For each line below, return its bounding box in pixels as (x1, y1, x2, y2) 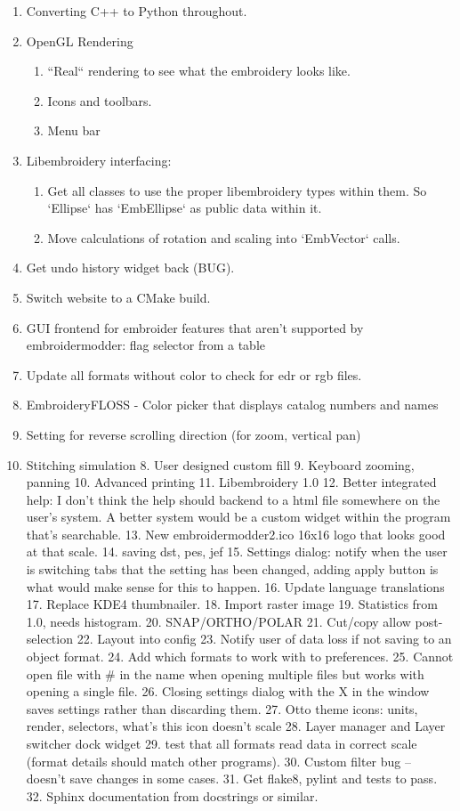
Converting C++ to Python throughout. (26, 2, 247, 20)
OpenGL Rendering (26, 31, 133, 50)
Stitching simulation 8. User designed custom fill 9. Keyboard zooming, (26, 455, 415, 474)
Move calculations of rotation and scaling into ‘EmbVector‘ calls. (47, 228, 400, 247)
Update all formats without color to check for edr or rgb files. (26, 365, 362, 384)
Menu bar (47, 121, 101, 140)
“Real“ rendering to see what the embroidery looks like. (47, 61, 351, 80)
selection (26, 629, 73, 648)
